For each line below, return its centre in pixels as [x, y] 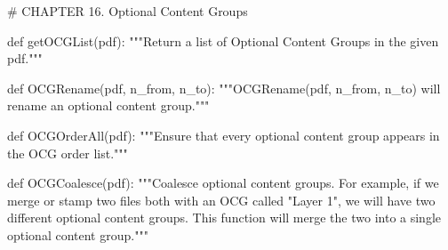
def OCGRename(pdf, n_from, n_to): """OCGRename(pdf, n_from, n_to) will [224, 88]
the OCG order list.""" [68, 153]
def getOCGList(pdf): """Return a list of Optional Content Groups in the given [223, 40]
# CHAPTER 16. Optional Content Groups [128, 11]
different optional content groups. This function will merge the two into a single [224, 218]
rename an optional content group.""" [108, 105]
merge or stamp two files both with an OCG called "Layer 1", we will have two [221, 200]
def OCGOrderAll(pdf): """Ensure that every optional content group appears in [224, 135]
